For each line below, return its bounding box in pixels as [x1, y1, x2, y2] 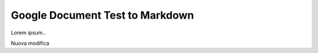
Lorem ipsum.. [11, 29, 46, 36]
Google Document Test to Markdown [11, 9, 194, 22]
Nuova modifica [11, 40, 49, 47]
